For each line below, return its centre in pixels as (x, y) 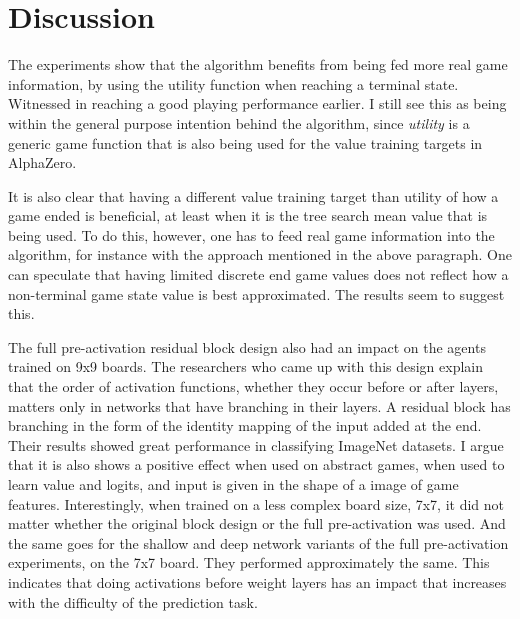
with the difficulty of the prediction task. (133, 601)
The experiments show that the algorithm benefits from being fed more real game (258, 64)
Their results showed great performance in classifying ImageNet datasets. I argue (256, 444)
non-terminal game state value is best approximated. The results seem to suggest (256, 293)
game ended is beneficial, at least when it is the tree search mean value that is (248, 215)
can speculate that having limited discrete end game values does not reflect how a (258, 274)
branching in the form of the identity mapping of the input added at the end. (245, 425)
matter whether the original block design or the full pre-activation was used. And (257, 523)
